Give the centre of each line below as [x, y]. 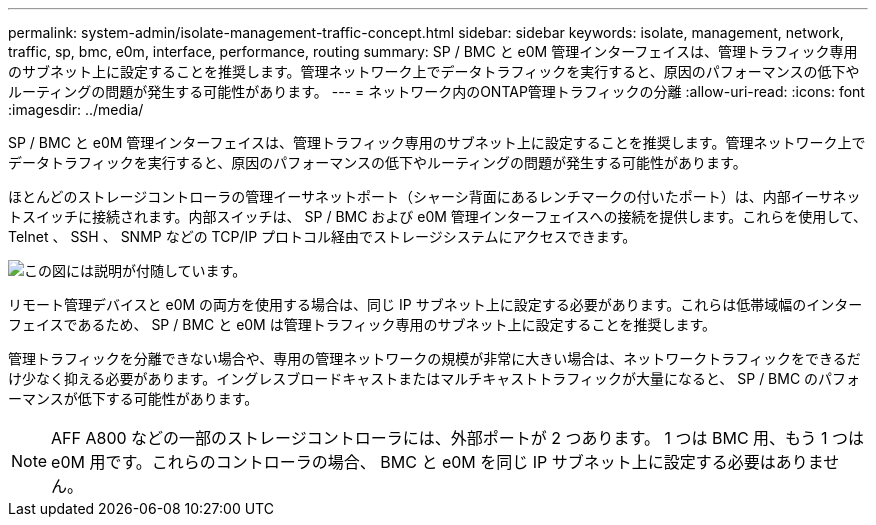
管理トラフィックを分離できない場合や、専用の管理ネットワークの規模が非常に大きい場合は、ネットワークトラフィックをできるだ [434, 358]
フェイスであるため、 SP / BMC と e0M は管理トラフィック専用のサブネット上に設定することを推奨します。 [362, 324]
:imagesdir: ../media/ [76, 109]
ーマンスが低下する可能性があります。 [133, 398]
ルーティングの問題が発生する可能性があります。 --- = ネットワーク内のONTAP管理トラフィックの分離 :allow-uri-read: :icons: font [436, 91]
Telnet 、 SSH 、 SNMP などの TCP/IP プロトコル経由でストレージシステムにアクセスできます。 [322, 236]
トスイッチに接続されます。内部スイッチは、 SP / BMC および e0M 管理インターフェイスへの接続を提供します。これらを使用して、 [438, 216]
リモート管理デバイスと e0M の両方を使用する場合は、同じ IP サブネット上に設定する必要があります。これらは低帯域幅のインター [435, 304]
